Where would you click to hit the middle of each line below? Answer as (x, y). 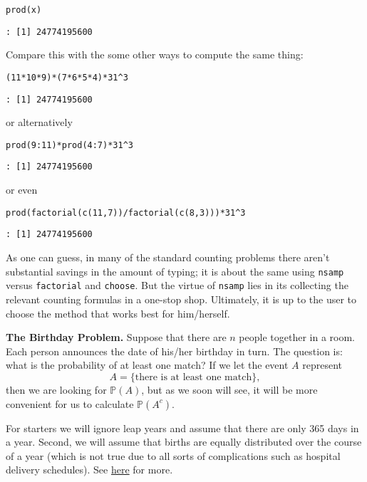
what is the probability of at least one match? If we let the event (147, 365)
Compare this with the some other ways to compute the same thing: (155, 54)
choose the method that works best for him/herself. (118, 313)
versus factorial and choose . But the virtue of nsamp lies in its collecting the (177, 285)
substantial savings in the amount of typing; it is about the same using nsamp (175, 271)
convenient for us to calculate (70, 403)
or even (22, 190)
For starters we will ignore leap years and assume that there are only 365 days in (182, 428)
